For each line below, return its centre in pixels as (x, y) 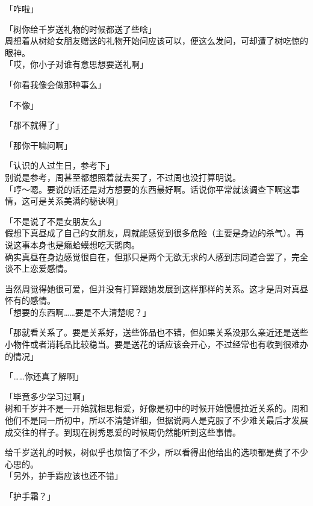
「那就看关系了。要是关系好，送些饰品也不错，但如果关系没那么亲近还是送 (152, 332)
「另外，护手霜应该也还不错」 (64, 476)
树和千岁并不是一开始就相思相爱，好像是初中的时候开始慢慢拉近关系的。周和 (156, 408)
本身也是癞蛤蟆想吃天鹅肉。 (85, 244)
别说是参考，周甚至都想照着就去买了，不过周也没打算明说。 (123, 177)
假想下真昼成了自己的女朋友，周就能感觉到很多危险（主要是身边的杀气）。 (150, 233)
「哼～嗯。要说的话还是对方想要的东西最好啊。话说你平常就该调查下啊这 (148, 189)
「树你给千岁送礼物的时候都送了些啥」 (81, 29)
